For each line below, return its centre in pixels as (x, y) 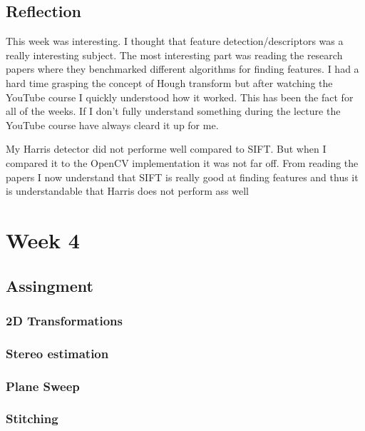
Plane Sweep (43, 386)
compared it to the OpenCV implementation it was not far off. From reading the (182, 162)
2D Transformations (64, 320)
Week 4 (43, 239)
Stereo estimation (57, 353)
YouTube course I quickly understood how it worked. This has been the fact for (180, 97)
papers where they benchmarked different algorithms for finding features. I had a (182, 69)
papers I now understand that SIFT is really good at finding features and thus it (182, 177)
